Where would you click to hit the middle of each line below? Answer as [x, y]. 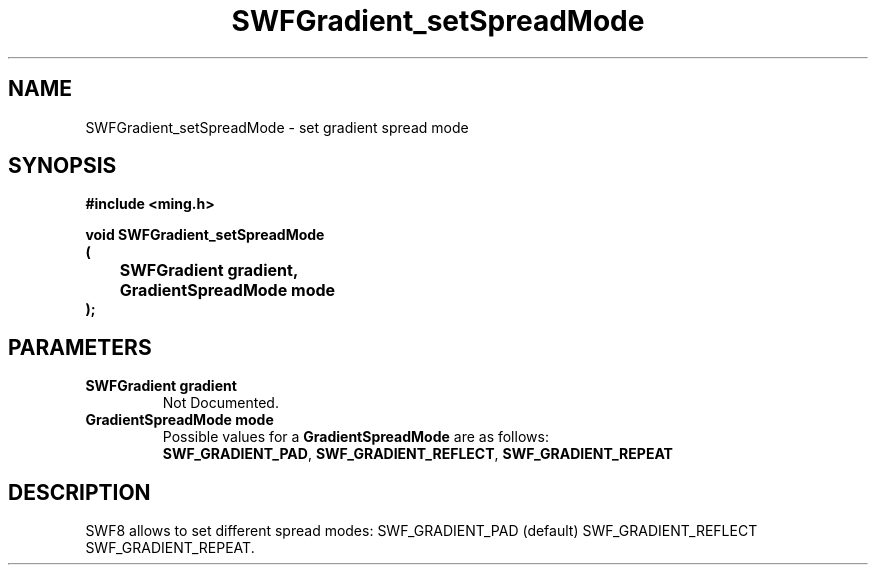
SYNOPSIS [62, 166]
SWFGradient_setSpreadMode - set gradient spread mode [277, 127]
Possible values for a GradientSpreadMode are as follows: [355, 437]
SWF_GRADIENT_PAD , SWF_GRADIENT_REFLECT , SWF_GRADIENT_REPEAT [417, 454]
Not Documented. [220, 403]
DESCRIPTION [79, 492]
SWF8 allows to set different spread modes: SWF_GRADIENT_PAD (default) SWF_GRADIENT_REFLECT [421, 531]
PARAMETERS [80, 347]
